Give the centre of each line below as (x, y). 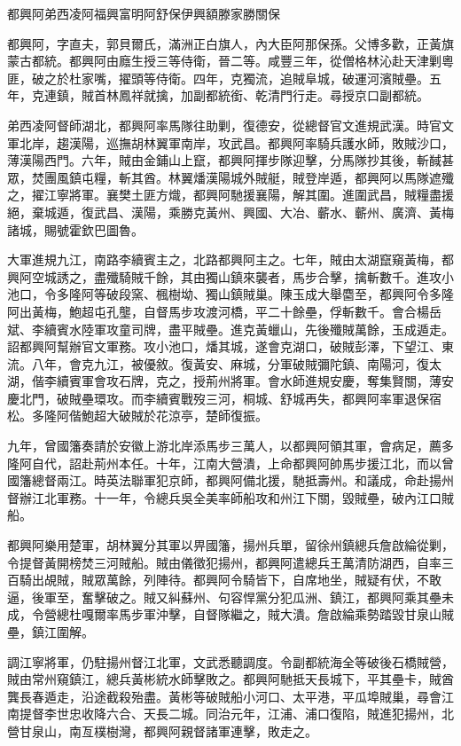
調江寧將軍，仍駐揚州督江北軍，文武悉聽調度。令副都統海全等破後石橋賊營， (230, 661)
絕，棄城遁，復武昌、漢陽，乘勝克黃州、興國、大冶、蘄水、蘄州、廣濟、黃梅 (230, 212)
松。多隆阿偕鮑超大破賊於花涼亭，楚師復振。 (137, 416)
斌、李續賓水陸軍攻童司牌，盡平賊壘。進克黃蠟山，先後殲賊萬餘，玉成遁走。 (230, 329)
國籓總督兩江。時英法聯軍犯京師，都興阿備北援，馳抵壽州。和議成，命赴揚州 (230, 480)
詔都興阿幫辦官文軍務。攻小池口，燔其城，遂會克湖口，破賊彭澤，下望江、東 (230, 346)
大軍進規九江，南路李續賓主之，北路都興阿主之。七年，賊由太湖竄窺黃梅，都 (230, 259)
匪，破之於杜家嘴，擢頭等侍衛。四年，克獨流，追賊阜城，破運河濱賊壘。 (218, 78)
